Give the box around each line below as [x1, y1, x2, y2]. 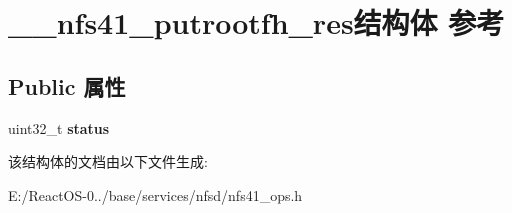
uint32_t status [8, 117, 110, 138]
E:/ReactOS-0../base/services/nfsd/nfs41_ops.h [8, 184, 303, 205]
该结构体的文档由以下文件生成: [8, 151, 208, 172]
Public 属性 [8, 70, 126, 101]
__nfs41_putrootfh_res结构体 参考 [8, 2, 505, 43]
